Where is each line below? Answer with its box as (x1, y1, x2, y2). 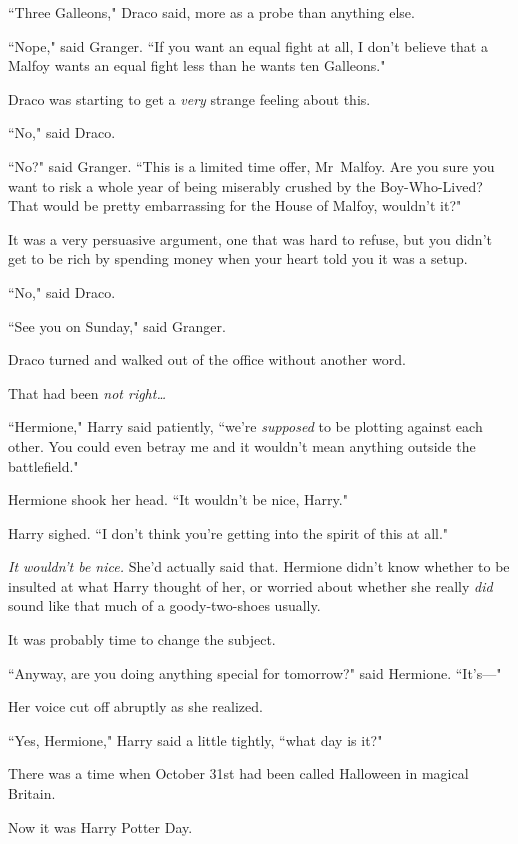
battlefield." (8, 455, 79, 476)
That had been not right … (8, 382, 167, 403)
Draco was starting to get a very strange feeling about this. (8, 88, 371, 109)
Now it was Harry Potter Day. (8, 816, 193, 837)
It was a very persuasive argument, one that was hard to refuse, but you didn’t (8, 228, 492, 249)
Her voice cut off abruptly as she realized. (8, 696, 263, 717)
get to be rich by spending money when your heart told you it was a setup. (8, 248, 468, 269)
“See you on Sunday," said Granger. (8, 315, 226, 336)
